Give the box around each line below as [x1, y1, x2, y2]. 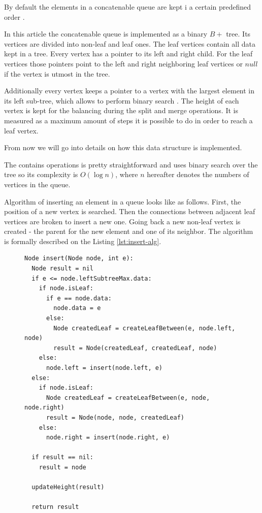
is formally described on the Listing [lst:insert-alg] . [4, 235, 161, 246]
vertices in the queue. [4, 179, 71, 189]
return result [31, 503, 79, 511]
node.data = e [53, 304, 101, 312]
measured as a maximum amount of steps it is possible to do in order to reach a [4, 115, 253, 125]
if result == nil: [31, 454, 94, 461]
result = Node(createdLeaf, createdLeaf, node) [53, 344, 217, 352]
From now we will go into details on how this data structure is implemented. [4, 142, 242, 153]
